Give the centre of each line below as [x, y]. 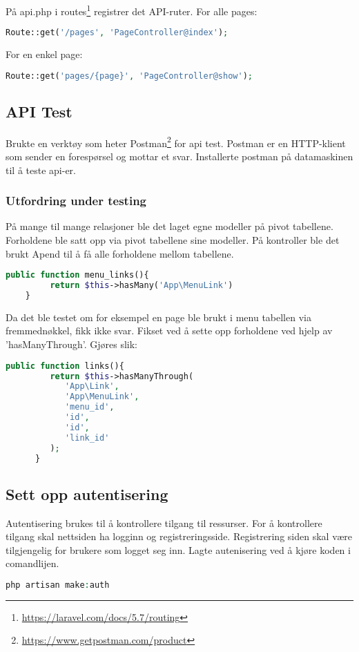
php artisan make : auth [58, 585]
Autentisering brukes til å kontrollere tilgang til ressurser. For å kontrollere [164, 522]
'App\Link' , [92, 386]
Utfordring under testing [76, 201]
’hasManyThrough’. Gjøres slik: [72, 344]
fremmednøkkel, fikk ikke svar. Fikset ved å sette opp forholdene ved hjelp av [169, 330]
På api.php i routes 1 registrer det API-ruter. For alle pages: [132, 10]
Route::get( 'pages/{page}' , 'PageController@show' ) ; [129, 76]
